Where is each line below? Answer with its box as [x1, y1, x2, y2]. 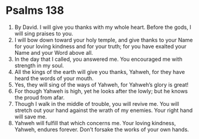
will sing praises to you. [14, 29, 73, 37]
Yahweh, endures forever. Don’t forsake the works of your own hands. [14, 126, 189, 133]
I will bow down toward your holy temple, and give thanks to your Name [14, 36, 193, 43]
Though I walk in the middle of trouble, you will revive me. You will [14, 100, 180, 107]
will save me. [14, 113, 47, 120]
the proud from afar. [14, 94, 65, 101]
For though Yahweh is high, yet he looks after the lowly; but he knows [14, 87, 188, 94]
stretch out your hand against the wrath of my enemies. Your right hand [14, 107, 193, 114]
